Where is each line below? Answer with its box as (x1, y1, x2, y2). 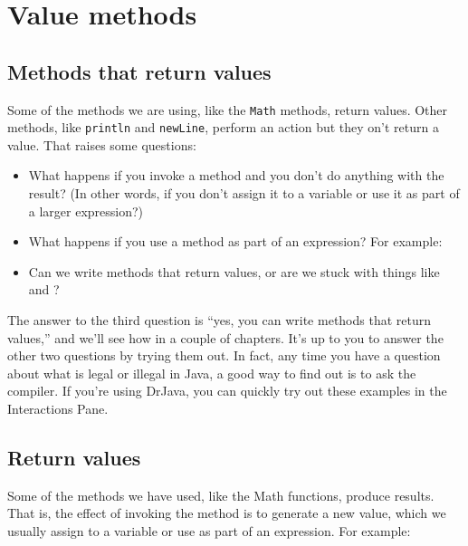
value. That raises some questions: (7, 135, 196, 154)
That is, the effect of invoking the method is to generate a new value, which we (7, 503, 446, 522)
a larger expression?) (28, 201, 144, 220)
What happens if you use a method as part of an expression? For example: (28, 232, 443, 251)
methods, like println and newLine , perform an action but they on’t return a (7, 118, 439, 137)
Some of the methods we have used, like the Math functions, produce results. (7, 485, 435, 504)
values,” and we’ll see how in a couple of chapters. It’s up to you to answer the (7, 328, 444, 347)
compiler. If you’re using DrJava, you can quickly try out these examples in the (7, 381, 447, 400)
